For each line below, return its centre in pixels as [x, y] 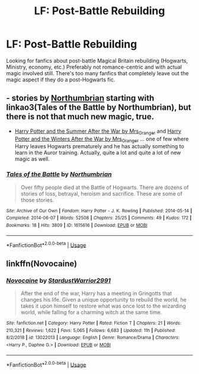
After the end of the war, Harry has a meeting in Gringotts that [96, 293]
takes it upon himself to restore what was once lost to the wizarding [103, 306]
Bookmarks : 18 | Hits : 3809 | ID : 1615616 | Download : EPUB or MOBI [77, 225]
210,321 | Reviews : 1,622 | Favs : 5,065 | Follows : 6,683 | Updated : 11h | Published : [91, 330]
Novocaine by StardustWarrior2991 [59, 280]
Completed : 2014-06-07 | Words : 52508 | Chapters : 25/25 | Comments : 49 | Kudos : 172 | [99, 218]
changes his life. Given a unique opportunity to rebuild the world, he [103, 299]
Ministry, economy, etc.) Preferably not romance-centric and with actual [94, 67]
